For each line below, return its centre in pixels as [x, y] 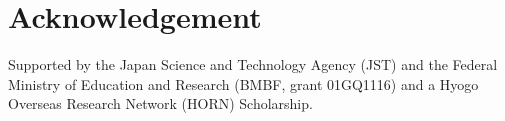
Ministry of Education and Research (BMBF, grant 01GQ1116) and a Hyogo [243, 83]
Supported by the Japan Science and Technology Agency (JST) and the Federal [253, 64]
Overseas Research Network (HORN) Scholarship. [160, 103]
